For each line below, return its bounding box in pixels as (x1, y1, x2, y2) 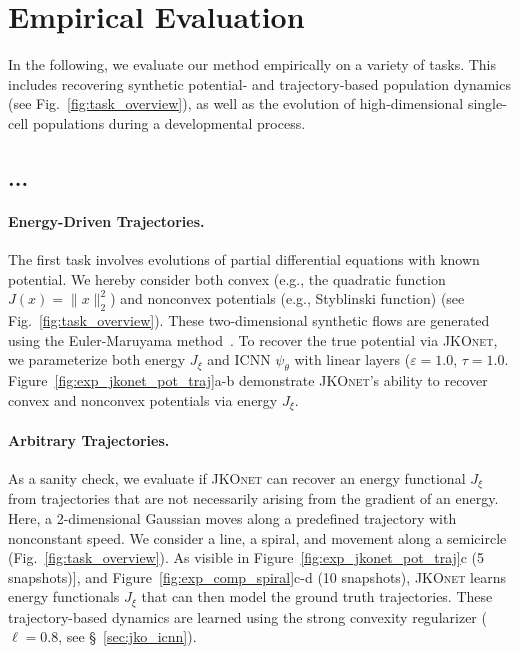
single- (467, 93, 507, 114)
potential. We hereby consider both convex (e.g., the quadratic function (8, 268, 446, 289)
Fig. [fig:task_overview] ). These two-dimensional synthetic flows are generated (8, 310, 490, 331)
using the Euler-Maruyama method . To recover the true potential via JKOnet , (8, 329, 498, 350)
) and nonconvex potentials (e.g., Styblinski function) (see (110, 288, 465, 309)
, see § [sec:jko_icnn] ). (58, 626, 197, 647)
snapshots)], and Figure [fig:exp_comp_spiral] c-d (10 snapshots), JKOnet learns (8, 566, 506, 587)
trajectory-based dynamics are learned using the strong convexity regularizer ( (8, 606, 487, 627)
